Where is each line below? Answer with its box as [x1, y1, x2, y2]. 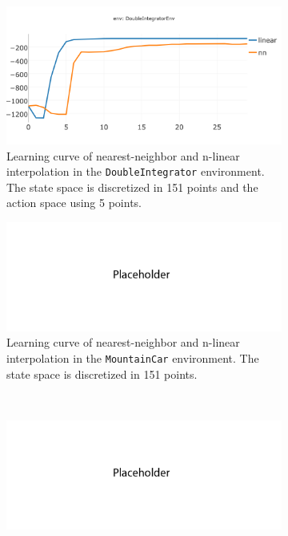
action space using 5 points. [6, 194, 142, 211]
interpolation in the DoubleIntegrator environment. [6, 163, 265, 180]
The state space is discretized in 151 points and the [6, 178, 258, 195]
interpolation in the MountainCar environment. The [6, 349, 259, 366]
